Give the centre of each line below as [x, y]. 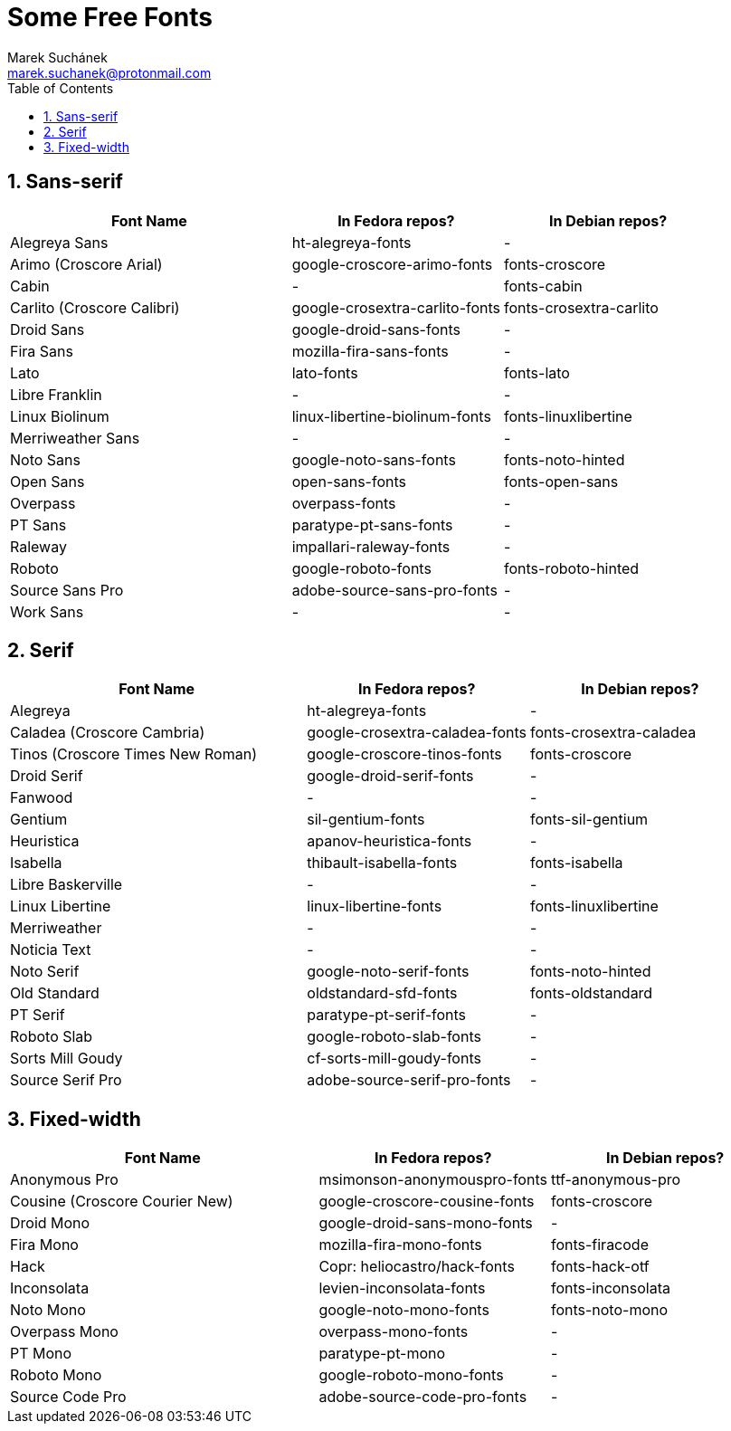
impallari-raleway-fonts [371, 546]
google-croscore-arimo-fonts [392, 264]
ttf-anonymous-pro [616, 1180]
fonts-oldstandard [591, 993]
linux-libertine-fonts [375, 906]
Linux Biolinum [60, 416]
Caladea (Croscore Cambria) [108, 733]
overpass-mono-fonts [394, 1332]
